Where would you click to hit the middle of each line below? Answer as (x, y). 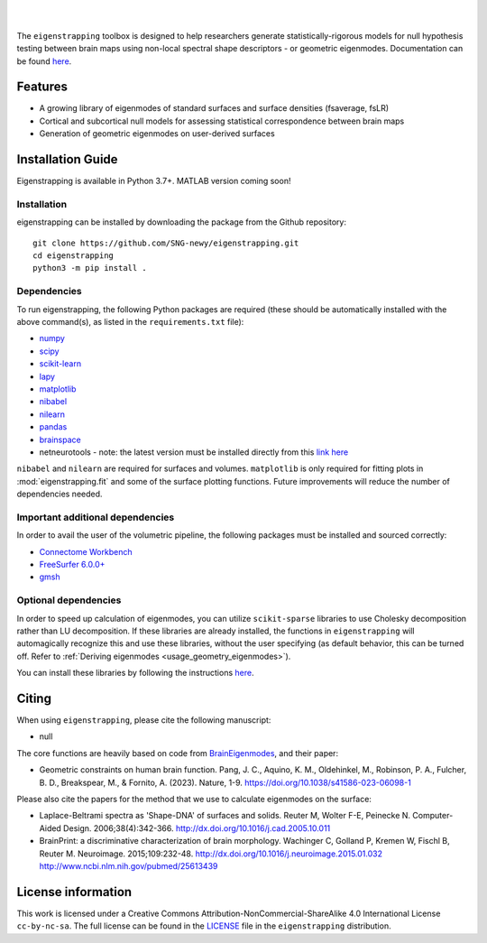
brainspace (60, 439)
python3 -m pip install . (90, 268)
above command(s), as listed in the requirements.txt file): (130, 322)
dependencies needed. (60, 494)
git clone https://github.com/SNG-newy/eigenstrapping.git (166, 243)
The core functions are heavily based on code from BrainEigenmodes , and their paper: (177, 753)
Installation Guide (67, 159)
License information (74, 892)
